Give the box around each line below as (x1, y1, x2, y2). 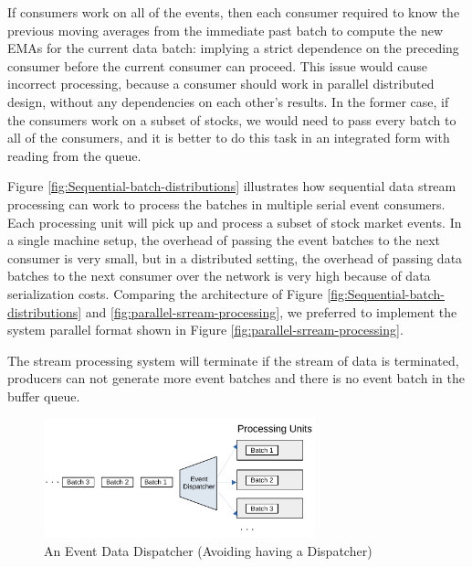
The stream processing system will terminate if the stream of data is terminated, (7, 350, 459, 369)
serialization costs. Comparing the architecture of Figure (7, 283, 323, 303)
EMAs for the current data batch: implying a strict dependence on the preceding (7, 38, 459, 58)
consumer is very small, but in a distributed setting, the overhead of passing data (7, 248, 463, 267)
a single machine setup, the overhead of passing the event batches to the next (7, 230, 441, 250)
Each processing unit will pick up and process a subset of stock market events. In (7, 212, 462, 231)
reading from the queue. (7, 145, 142, 165)
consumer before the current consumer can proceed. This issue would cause (7, 56, 427, 75)
